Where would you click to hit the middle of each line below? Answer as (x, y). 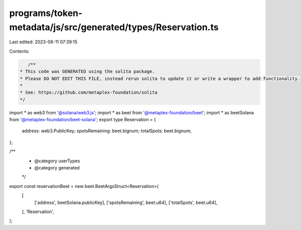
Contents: (19, 51)
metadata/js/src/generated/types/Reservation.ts (114, 27)
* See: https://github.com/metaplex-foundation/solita (89, 92)
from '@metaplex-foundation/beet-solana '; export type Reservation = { (83, 120)
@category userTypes (57, 161)
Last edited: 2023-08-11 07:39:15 (43, 42)
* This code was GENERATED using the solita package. (87, 72)
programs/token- (46, 13)
